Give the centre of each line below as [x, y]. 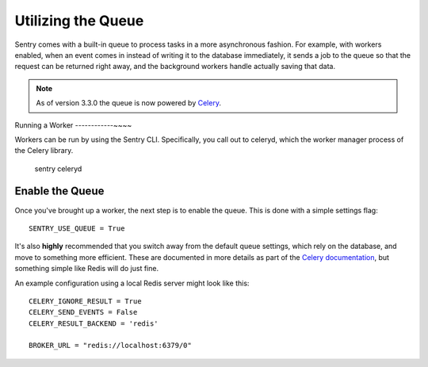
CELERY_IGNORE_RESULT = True [85, 301]
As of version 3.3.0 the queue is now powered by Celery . [129, 103]
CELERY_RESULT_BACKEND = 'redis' [94, 323]
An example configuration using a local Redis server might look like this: [132, 283]
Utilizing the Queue [79, 21]
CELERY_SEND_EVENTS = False [83, 312]
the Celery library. [44, 151]
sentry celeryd [58, 168]
